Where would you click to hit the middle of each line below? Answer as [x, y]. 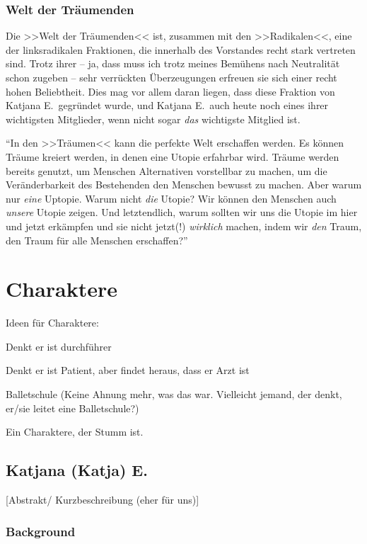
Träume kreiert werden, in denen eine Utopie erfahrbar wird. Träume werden [173, 156]
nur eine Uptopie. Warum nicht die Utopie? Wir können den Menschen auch [171, 198]
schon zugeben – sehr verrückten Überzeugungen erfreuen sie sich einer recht [171, 77]
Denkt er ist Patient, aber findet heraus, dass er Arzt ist [128, 370]
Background [41, 531]
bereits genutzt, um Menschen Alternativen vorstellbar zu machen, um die [167, 170]
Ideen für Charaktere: [52, 323]
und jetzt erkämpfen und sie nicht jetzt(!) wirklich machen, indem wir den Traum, [184, 226]
